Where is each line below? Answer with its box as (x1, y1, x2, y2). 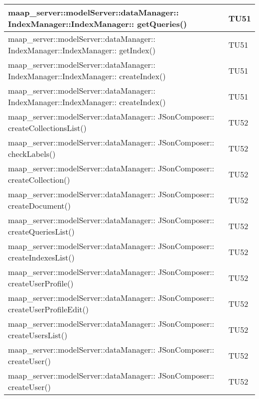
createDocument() (8, 200, 71, 211)
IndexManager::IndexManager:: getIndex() (8, 44, 156, 56)
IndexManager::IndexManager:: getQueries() (8, 18, 187, 29)
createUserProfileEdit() (8, 303, 89, 315)
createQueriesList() (8, 226, 75, 237)
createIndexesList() (8, 252, 75, 263)
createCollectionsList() (8, 122, 87, 133)
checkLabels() (8, 148, 56, 159)
